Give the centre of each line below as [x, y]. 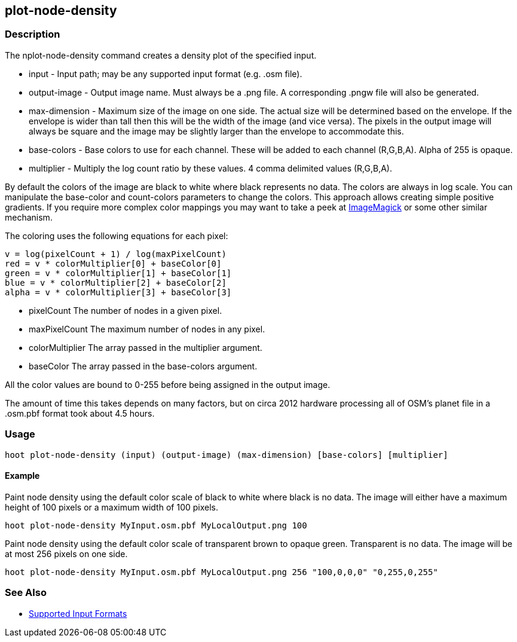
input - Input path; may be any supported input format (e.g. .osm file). [166, 74]
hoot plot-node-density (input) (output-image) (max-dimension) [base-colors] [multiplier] [227, 455]
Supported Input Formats [78, 613]
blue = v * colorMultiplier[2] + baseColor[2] [116, 282]
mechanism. [29, 217]
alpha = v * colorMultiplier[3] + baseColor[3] [118, 292]
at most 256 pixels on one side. [66, 554]
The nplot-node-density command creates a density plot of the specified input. [161, 55]
